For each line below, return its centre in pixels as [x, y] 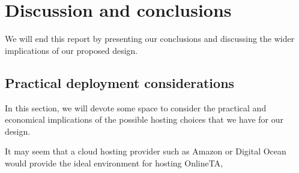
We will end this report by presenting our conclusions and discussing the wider [150, 39]
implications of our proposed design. [71, 50]
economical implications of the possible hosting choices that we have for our [144, 119]
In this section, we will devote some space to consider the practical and [136, 107]
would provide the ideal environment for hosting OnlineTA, [114, 163]
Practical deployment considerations [120, 82]
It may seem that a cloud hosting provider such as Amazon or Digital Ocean [146, 151]
